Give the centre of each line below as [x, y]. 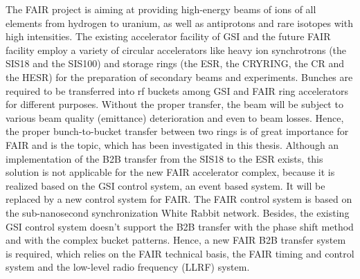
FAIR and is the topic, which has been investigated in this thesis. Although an [172, 144]
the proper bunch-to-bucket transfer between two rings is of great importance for [177, 131]
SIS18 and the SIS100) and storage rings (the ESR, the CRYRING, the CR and [175, 63]
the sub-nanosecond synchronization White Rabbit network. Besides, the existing [178, 212]
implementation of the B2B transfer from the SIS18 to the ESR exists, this [164, 158]
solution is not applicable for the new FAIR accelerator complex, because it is [170, 172]
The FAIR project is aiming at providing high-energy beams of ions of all [161, 9]
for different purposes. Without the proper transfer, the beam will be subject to [174, 104]
